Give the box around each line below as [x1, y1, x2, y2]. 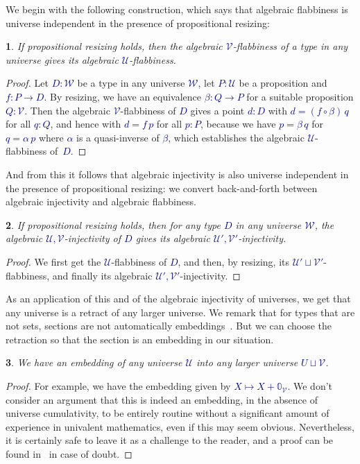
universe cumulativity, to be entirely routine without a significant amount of [6, 406, 329, 420]
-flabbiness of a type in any [232, 39, 348, 53]
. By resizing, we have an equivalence [44, 89, 202, 103]
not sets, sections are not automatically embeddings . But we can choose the [6, 318, 332, 333]
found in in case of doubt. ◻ [6, 447, 132, 461]
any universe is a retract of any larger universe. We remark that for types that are [6, 304, 355, 319]
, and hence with [50, 117, 121, 131]
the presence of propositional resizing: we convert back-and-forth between [6, 180, 318, 195]
